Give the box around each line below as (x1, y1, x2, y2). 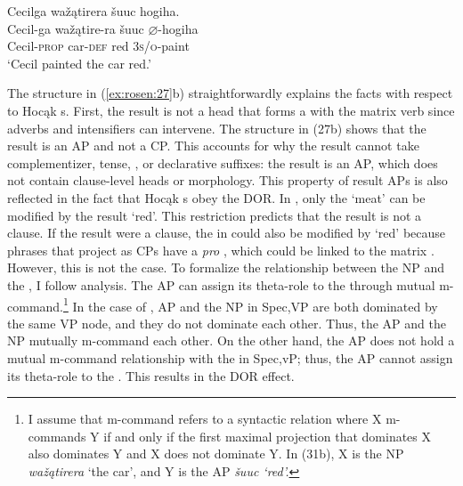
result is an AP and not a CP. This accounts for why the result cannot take (7, 136, 419, 155)
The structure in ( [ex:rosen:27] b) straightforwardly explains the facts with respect (7, 84, 453, 102)
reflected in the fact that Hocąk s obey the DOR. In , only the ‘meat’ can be (7, 188, 426, 207)
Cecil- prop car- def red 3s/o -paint (7, 36, 190, 55)
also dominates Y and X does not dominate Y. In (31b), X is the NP (28, 444, 404, 463)
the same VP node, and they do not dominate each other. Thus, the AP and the (7, 313, 446, 332)
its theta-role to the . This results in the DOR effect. (7, 366, 295, 385)
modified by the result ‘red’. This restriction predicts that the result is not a (7, 206, 422, 224)
